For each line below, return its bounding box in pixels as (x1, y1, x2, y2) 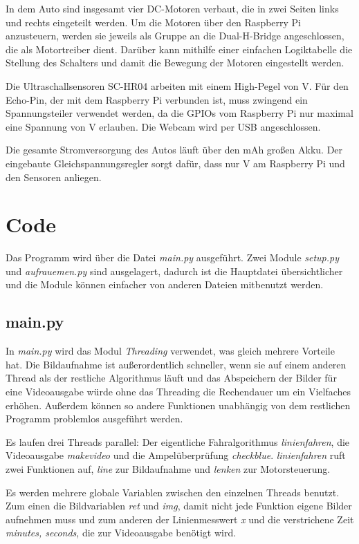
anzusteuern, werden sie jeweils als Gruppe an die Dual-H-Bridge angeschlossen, (6, 28, 344, 43)
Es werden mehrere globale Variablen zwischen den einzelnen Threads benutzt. (6, 485, 340, 499)
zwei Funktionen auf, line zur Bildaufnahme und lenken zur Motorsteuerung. (6, 461, 331, 476)
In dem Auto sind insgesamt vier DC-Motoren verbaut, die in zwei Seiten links (6, 1, 339, 15)
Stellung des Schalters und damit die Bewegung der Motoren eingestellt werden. (6, 55, 344, 70)
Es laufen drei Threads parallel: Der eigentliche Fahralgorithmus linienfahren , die (6, 434, 350, 449)
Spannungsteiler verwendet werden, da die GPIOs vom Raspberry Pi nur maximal (6, 106, 353, 120)
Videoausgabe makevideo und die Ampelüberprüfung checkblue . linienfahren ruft (6, 448, 346, 462)
